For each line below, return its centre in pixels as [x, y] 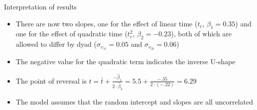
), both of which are [201, 34]
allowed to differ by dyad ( [56, 44]
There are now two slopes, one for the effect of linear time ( [107, 23]
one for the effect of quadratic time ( [71, 34]
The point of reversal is [51, 80]
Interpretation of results [41, 6]
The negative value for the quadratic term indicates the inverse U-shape [126, 61]
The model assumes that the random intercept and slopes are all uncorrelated [134, 101]
